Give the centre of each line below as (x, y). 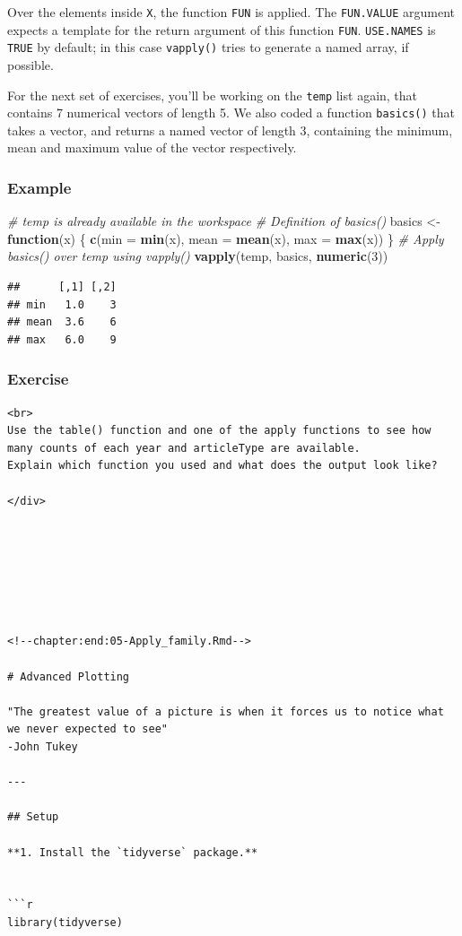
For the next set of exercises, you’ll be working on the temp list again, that (213, 95)
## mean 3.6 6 (62, 322)
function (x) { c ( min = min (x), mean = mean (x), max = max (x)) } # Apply (226, 238)
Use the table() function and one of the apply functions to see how (219, 431)
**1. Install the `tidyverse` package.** (133, 852)
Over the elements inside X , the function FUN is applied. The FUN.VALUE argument (231, 12)
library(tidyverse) (65, 922)
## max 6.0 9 (62, 339)
